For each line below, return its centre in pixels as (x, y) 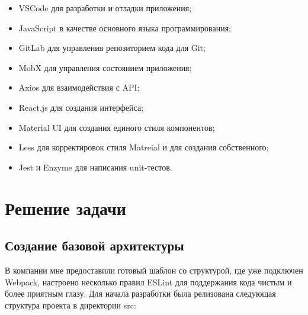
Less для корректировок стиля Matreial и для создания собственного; (144, 147)
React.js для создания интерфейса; (81, 107)
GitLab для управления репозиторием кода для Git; (112, 48)
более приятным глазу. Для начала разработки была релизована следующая (140, 293)
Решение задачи (65, 208)
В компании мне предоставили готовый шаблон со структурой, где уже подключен (154, 270)
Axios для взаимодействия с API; (79, 87)
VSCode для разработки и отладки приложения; (105, 8)
